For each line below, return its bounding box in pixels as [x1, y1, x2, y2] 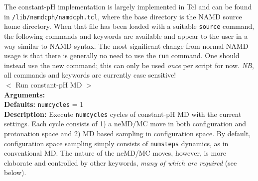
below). [4, 167, 26, 178]
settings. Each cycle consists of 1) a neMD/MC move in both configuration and [4, 118, 247, 129]
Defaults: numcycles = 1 [4, 99, 84, 109]
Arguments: [4, 89, 45, 99]
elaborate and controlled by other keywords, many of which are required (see [4, 157, 237, 168]
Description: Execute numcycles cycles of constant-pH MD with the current [4, 108, 242, 119]
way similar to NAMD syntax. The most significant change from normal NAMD [4, 40, 249, 51]
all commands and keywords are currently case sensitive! [4, 70, 176, 80]
